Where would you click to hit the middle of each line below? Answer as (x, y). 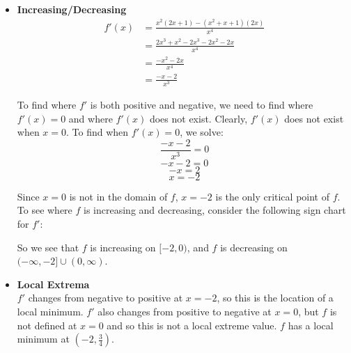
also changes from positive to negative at (185, 312)
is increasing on (123, 247)
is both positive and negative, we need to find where (202, 105)
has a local (311, 325)
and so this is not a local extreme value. (192, 325)
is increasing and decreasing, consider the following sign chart (215, 210)
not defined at (47, 325)
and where (91, 118)
